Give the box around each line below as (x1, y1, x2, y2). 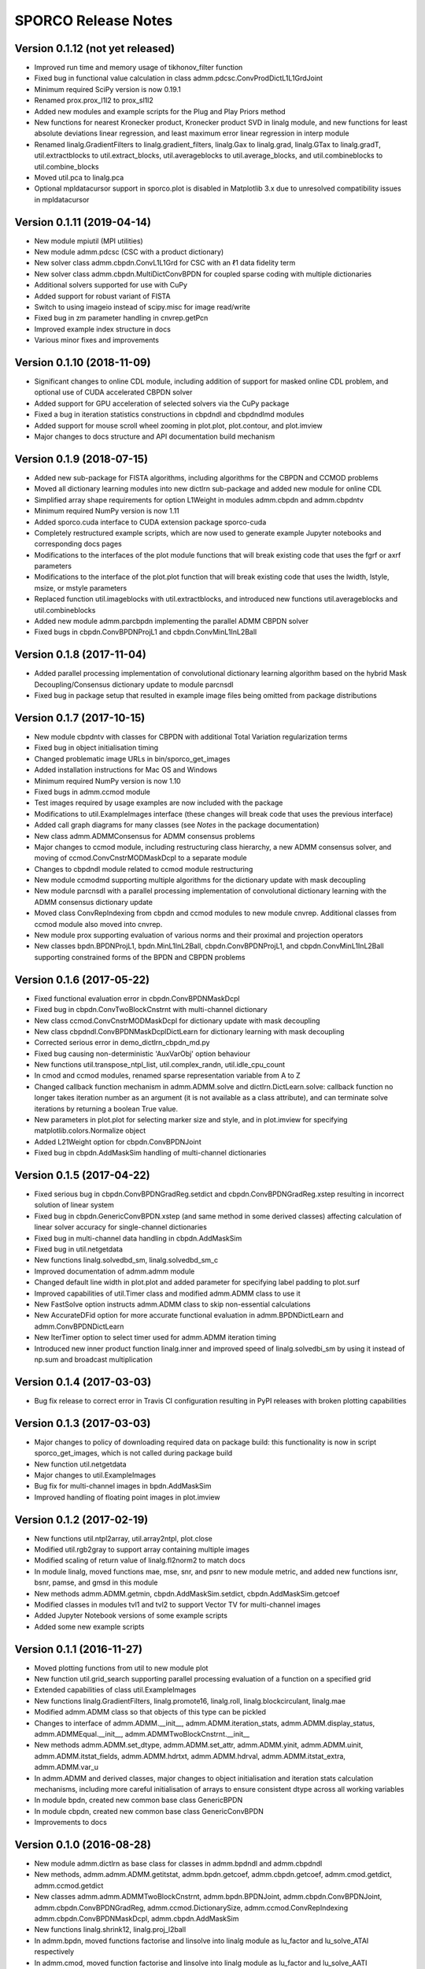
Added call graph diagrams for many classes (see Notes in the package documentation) (34, 820, 320, 830)
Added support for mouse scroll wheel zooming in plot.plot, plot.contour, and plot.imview (34, 421, 323, 430)
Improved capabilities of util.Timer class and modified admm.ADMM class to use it (34, 1289, 301, 1298)
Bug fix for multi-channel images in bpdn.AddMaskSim (34, 1481, 212, 1491)
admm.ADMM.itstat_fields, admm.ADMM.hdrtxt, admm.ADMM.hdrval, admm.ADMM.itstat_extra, (34, 1751, 346, 1760)
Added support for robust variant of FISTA (34, 291, 171, 301)
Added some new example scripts (34, 1622, 145, 1631)
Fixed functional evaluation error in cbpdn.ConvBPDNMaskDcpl (34, 993, 240, 1003)
